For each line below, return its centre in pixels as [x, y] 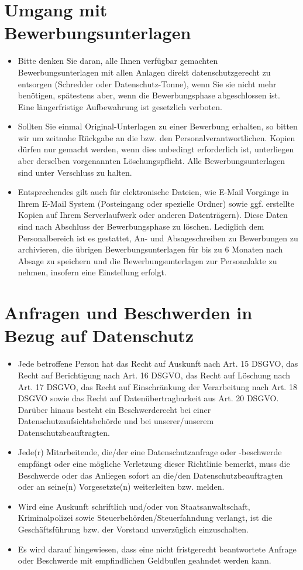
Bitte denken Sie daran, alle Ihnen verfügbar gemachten [118, 61]
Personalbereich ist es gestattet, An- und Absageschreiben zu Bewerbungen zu [158, 238]
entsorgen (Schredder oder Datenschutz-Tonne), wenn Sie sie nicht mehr [147, 83]
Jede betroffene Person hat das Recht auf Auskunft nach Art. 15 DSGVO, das [158, 363]
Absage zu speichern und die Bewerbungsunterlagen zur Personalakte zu [147, 260]
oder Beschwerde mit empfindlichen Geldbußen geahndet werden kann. [144, 560]
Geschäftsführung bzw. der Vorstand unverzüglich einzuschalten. [133, 529]
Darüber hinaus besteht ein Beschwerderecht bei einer [114, 409]
